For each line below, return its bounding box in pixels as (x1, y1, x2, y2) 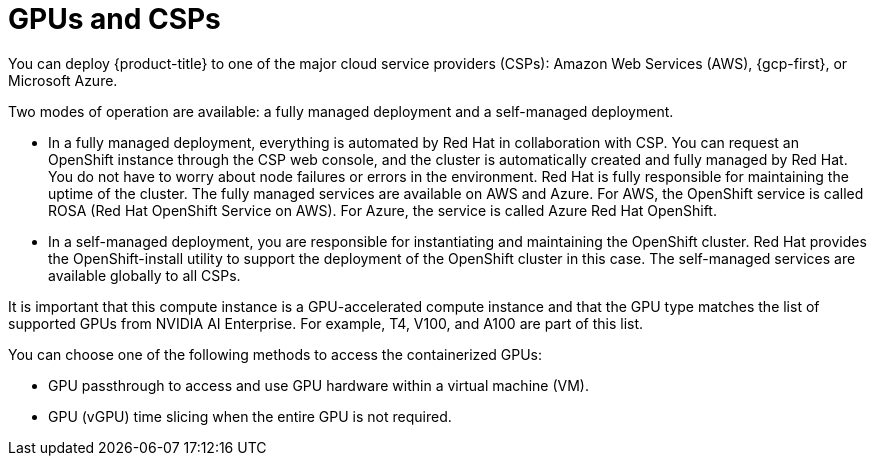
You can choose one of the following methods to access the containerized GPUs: (8, 345, 543, 363)
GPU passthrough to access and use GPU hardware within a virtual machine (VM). (48, 376, 589, 394)
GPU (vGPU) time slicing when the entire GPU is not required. (48, 407, 452, 425)
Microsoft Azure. (8, 71, 118, 89)
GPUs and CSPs (8, 2, 221, 36)
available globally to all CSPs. (48, 266, 241, 284)
